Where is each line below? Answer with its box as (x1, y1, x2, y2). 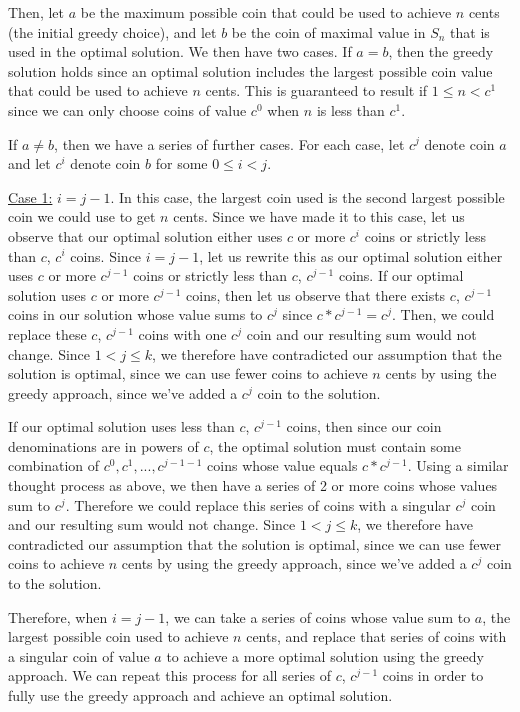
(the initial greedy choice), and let (8, 21, 217, 42)
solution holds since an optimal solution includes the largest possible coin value (8, 60, 493, 81)
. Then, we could (391, 304, 495, 325)
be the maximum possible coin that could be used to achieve (80, 2, 452, 22)
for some (155, 153, 208, 174)
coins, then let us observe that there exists (186, 284, 446, 305)
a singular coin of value (8, 645, 150, 666)
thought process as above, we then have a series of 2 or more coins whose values (8, 475, 498, 496)
